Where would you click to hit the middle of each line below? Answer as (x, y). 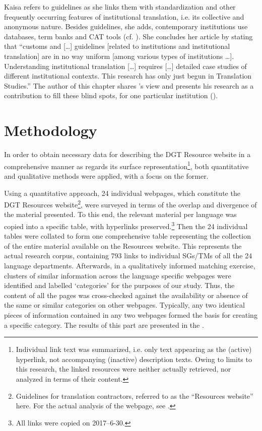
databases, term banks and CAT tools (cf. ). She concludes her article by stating (128, 36)
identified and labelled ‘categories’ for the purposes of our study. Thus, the (119, 285)
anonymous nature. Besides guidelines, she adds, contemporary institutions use (126, 26)
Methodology (51, 130)
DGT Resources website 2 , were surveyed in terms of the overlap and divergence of (130, 204)
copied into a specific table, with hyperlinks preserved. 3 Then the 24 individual (126, 225)
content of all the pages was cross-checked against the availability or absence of (126, 295)
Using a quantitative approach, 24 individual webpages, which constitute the (122, 193)
